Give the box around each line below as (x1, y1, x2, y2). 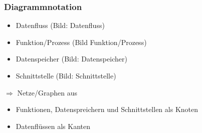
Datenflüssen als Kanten (16, 120, 91, 131)
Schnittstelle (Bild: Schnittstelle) (16, 70, 116, 80)
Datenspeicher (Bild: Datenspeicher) (16, 53, 127, 64)
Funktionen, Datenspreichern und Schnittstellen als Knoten (16, 104, 198, 114)
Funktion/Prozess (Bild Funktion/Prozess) (16, 36, 147, 47)
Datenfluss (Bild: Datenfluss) (16, 20, 105, 30)
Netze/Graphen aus (17, 87, 77, 97)
